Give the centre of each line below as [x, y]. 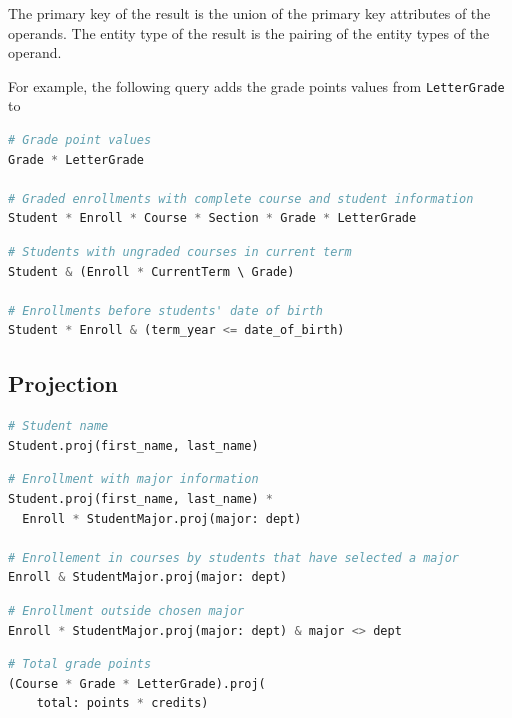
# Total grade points [80, 664]
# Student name [58, 426]
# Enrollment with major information [133, 479]
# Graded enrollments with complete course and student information [241, 198]
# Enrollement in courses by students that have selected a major [234, 557]
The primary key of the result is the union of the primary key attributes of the [249, 13]
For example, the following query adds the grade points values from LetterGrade [256, 85]
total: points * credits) [122, 703]
